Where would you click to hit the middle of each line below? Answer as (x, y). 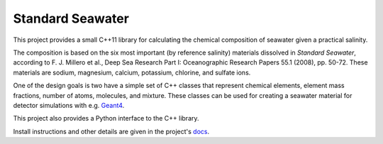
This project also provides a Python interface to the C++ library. (106, 118)
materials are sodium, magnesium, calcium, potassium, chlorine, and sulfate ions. (132, 72)
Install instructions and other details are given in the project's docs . (111, 131)
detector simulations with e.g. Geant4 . (69, 105)
